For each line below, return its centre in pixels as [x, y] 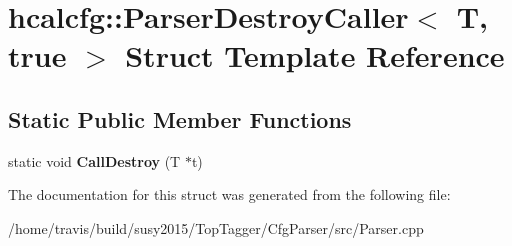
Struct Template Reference [315, 55]
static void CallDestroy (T [94, 160]
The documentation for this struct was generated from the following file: [229, 194]
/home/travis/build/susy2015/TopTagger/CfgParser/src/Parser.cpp [216, 227]
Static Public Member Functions [180, 118]
